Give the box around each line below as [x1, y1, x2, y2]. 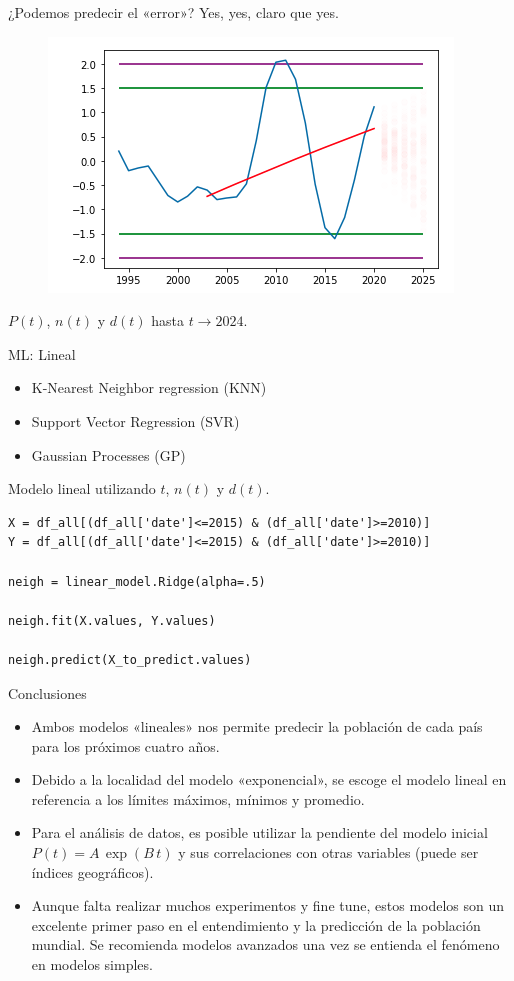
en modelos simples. [31, 954, 153, 975]
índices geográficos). [31, 861, 154, 882]
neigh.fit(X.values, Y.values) [8, 613, 216, 628]
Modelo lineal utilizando [8, 478, 156, 499]
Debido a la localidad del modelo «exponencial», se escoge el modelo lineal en [31, 769, 507, 790]
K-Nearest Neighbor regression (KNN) [31, 377, 267, 398]
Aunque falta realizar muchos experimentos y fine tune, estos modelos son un [31, 895, 505, 916]
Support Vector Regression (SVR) [31, 410, 240, 431]
